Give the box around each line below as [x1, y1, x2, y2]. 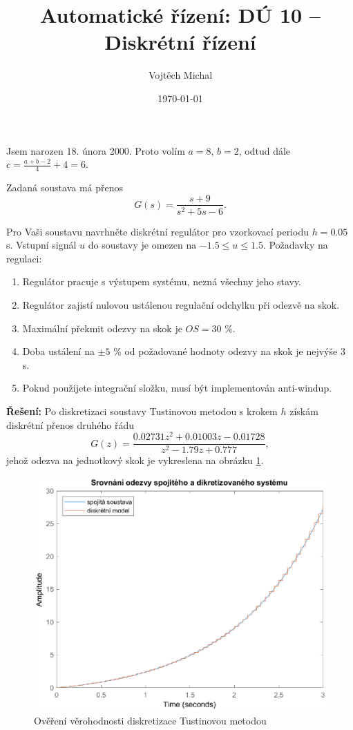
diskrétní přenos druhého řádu [6, 417, 135, 432]
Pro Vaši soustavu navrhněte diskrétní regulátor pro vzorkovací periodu [6, 224, 309, 238]
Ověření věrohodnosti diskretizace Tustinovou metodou [34, 713, 267, 727]
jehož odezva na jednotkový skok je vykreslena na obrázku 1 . [6, 453, 264, 468]
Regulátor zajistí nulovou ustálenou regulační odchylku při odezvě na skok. [22, 297, 340, 311]
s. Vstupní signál [6, 238, 77, 252]
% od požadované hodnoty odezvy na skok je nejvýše [113, 344, 338, 358]
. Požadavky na [263, 238, 328, 252]
